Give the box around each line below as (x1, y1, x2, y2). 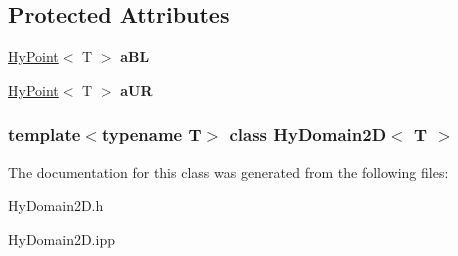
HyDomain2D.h (8, 195, 104, 216)
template (8, 122, 81, 147)
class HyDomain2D (229, 122, 387, 147)
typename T (101, 122, 202, 147)
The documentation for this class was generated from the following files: (8, 161, 449, 182)
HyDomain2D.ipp (8, 228, 115, 249)
